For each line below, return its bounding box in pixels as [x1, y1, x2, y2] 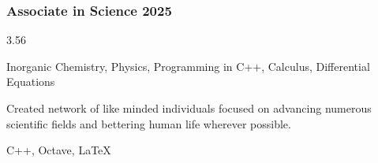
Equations [6, 73, 55, 90]
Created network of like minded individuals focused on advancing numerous [6, 100, 372, 116]
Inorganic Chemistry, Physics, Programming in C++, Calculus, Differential [6, 57, 370, 74]
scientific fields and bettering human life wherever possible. [6, 115, 291, 132]
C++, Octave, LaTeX [6, 142, 111, 158]
